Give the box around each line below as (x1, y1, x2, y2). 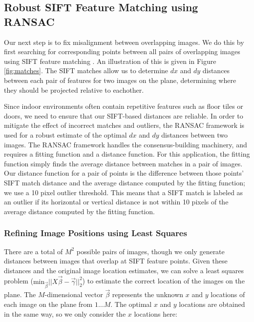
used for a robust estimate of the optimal (4, 129, 127, 140)
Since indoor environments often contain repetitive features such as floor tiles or (4, 101, 243, 111)
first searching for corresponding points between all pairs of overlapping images (4, 46, 240, 57)
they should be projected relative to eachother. (4, 84, 144, 95)
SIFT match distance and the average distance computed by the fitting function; (4, 177, 245, 187)
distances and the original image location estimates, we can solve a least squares (4, 265, 244, 275)
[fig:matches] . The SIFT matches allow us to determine (4, 65, 169, 76)
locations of (211, 289, 245, 300)
